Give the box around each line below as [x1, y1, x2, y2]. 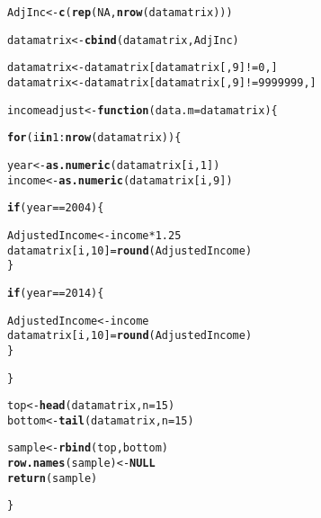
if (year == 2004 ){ [7, 201, 104, 215]
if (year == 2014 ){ [7, 286, 104, 299]
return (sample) [7, 471, 98, 485]
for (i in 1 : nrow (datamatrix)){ [7, 131, 182, 145]
